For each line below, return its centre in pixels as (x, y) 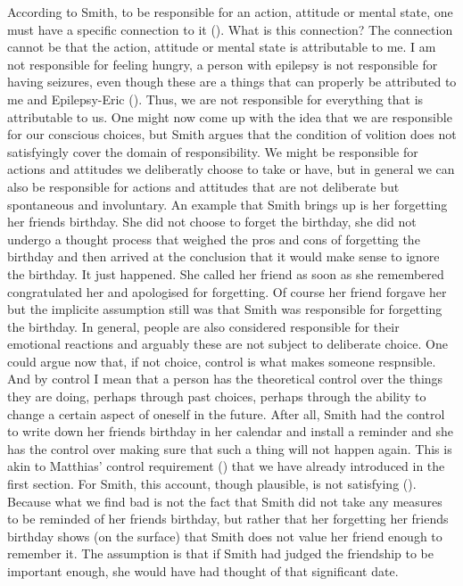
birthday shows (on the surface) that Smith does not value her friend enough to (225, 536)
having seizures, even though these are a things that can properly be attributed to (232, 82)
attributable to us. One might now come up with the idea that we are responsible (230, 116)
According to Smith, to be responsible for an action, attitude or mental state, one (230, 12)
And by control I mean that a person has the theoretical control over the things (225, 379)
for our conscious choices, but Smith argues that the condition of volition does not (232, 134)
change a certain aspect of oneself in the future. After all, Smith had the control (226, 413)
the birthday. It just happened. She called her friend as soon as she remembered (226, 273)
